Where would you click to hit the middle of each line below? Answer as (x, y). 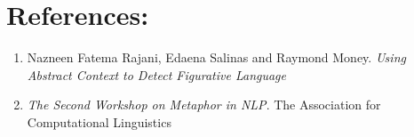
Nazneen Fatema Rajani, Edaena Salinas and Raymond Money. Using (216, 57)
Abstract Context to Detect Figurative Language (156, 74)
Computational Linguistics (99, 121)
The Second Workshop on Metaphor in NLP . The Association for (204, 105)
